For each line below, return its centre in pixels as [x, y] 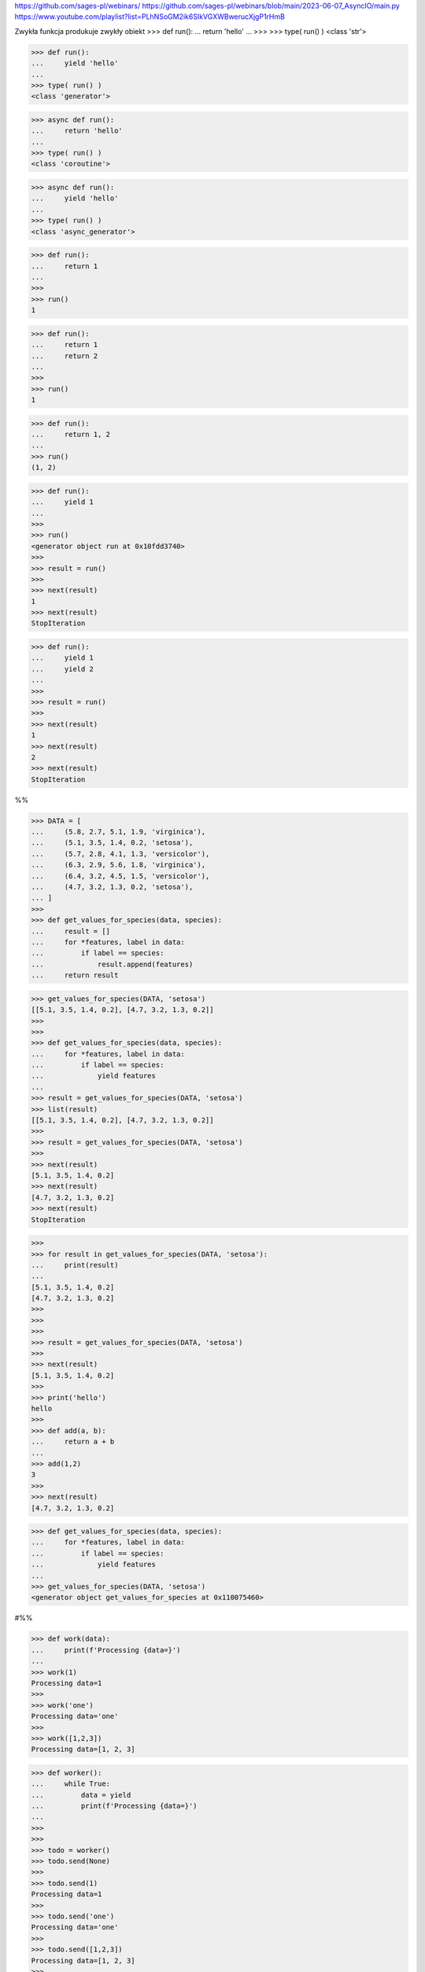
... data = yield [81, 1795]
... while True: [70, 1784]
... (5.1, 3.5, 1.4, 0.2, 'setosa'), [112, 843]
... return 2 [65, 356]
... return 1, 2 [70, 435]
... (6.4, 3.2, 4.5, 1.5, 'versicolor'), [120, 876]
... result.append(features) [112, 964]
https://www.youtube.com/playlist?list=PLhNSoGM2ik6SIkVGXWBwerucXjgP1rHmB [150, 17]
